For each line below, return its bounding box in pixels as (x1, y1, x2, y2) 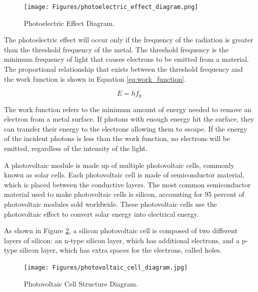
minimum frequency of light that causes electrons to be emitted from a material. (4, 54, 249, 64)
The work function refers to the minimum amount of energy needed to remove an (4, 104, 252, 114)
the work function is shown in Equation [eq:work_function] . (4, 73, 186, 84)
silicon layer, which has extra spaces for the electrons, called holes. (19, 245, 222, 255)
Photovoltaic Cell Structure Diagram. (24, 278, 138, 289)
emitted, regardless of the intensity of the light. (4, 143, 148, 153)
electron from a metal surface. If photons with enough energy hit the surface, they (4, 114, 255, 124)
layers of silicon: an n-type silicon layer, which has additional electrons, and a (4, 235, 240, 245)
